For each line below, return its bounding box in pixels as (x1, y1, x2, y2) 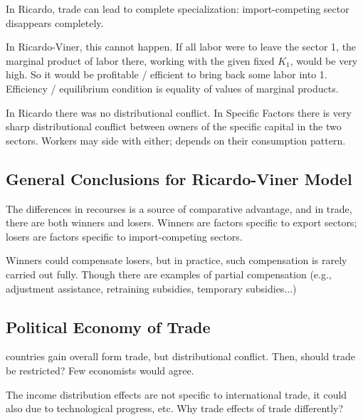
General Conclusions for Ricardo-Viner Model (6, 167, 352, 189)
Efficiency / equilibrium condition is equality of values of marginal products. (6, 80, 339, 95)
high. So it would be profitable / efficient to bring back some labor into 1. (6, 67, 327, 82)
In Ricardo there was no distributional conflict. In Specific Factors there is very (6, 105, 352, 120)
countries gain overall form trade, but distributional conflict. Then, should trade (6, 349, 355, 364)
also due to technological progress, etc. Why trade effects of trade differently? (6, 401, 344, 416)
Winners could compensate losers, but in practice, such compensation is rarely (6, 253, 347, 268)
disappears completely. (6, 15, 104, 30)
